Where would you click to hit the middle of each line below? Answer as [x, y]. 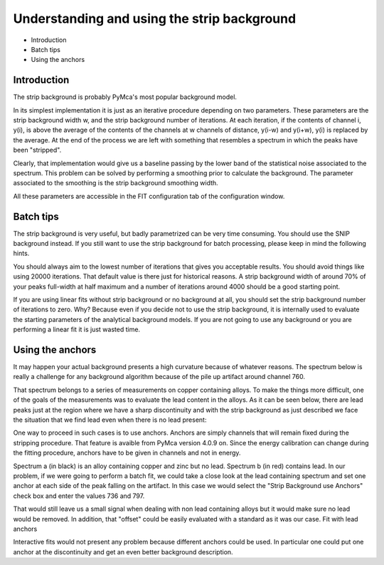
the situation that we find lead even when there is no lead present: [110, 420]
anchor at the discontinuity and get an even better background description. [123, 551]
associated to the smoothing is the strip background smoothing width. [116, 183]
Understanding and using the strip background [155, 19]
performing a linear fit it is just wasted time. [77, 330]
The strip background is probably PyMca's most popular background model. [125, 97]
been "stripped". [37, 150]
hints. [21, 254]
